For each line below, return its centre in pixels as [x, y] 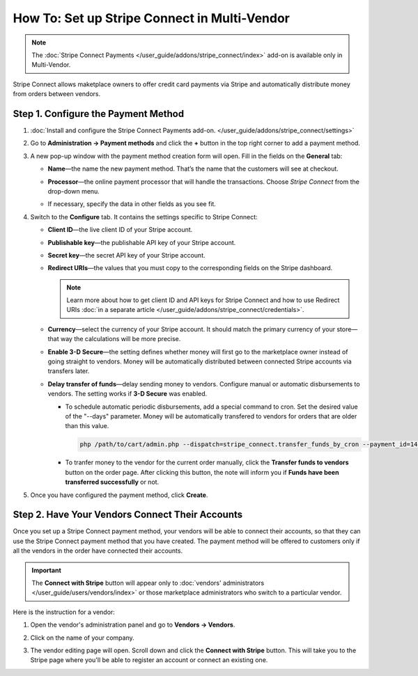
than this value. [87, 426]
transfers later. [69, 371]
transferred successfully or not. [112, 482]
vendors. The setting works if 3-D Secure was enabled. [127, 394]
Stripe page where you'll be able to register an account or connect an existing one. [149, 660]
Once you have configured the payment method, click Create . [119, 495]
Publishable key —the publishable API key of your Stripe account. [142, 242]
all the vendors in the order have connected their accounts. [98, 551]
